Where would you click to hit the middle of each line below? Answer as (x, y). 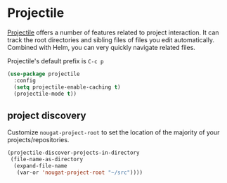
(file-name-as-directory (46, 160)
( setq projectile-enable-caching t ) (67, 87)
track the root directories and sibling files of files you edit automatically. (111, 39)
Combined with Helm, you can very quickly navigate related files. (101, 47)
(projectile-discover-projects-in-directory (73, 153)
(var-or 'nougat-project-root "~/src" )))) (79, 172)
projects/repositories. (38, 140)
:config (25, 80)
